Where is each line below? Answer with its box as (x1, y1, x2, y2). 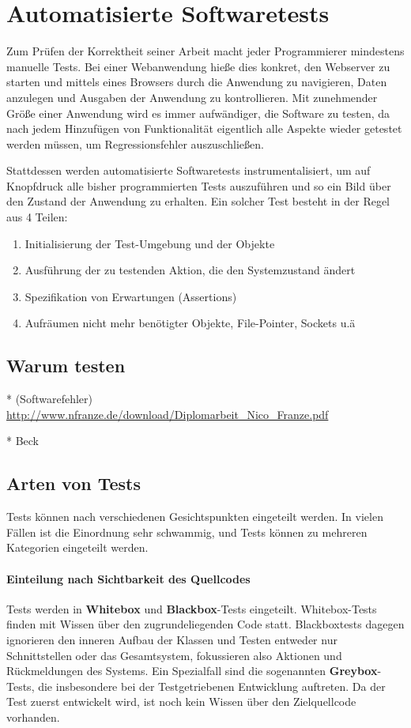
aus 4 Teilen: (6, 209, 68, 225)
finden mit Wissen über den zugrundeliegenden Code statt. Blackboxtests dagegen (6, 616, 405, 632)
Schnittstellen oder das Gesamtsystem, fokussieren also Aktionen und (6, 647, 342, 663)
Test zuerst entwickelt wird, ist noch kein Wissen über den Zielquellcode (6, 693, 356, 710)
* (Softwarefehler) (6, 390, 92, 407)
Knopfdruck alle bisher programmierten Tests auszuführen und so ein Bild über (6, 177, 391, 194)
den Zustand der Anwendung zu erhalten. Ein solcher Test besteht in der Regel (6, 193, 390, 209)
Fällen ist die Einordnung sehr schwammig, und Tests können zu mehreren (6, 523, 368, 540)
